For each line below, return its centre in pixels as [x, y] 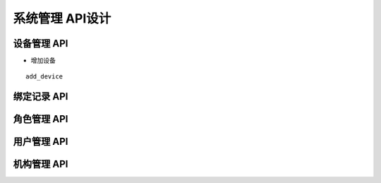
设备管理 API [41, 43]
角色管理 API [41, 119]
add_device [44, 77]
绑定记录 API [41, 96]
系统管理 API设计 [62, 18]
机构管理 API [41, 164]
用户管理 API [41, 142]
